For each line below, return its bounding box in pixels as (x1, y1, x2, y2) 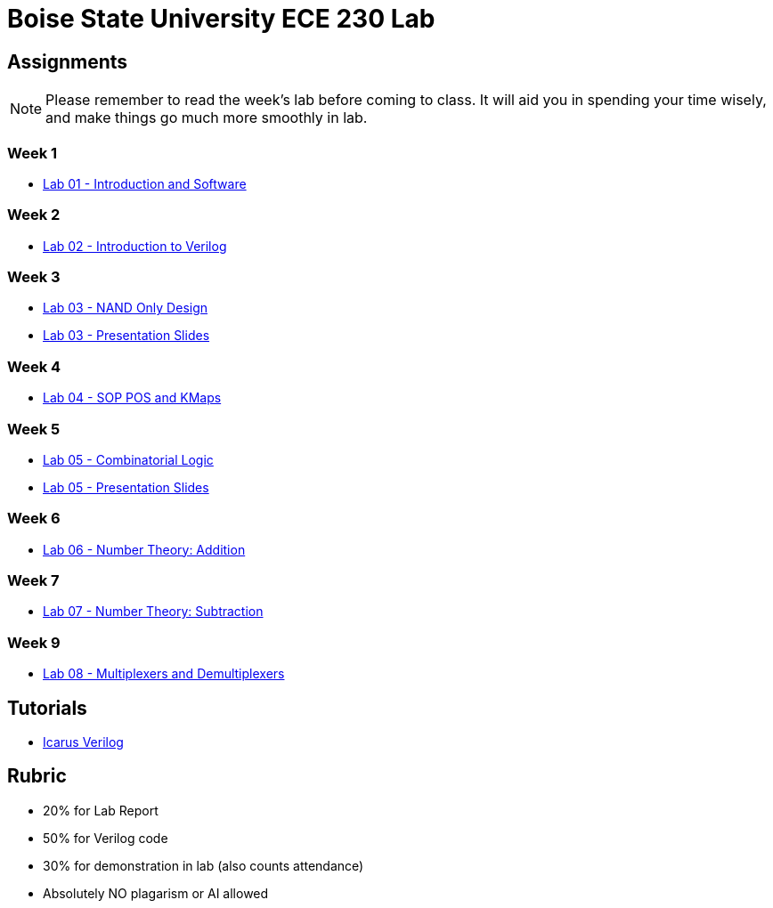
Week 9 (7, 633, 61, 652)
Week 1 (7, 143, 58, 162)
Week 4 (7, 357, 61, 376)
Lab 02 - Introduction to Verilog (43, 238, 227, 254)
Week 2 (7, 206, 61, 224)
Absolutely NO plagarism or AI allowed (43, 885, 269, 901)
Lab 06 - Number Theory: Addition (43, 541, 246, 557)
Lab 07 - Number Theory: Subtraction (43, 604, 264, 620)
